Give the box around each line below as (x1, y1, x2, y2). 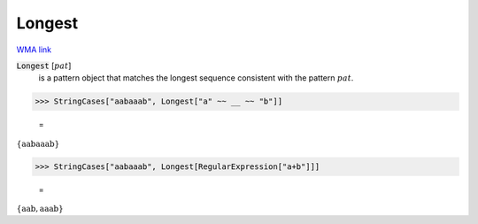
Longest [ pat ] (16, 60, 72, 71)
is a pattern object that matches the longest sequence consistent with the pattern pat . (38, 73, 354, 83)
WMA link (16, 44, 52, 55)
